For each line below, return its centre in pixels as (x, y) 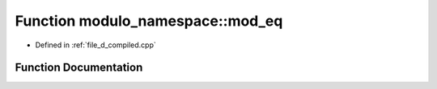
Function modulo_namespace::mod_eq (149, 21)
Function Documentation (79, 68)
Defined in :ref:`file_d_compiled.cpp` (96, 45)
